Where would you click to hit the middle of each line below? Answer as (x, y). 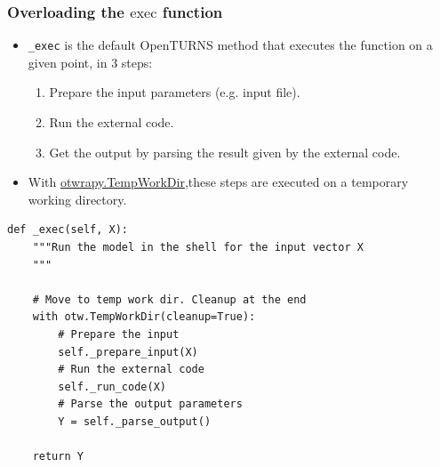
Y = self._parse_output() (135, 421)
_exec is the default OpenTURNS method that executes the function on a (230, 45)
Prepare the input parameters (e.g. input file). (175, 92)
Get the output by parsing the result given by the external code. (225, 152)
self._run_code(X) (112, 386)
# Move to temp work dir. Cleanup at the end (169, 299)
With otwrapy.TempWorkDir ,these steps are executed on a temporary (218, 182)
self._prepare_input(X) (128, 352)
